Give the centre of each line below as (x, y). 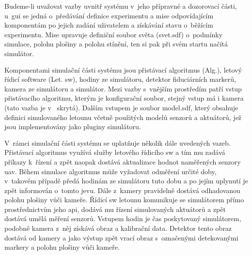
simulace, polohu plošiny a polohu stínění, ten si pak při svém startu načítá (116, 44)
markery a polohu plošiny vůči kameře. (62, 247)
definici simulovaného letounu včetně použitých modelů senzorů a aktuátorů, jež (123, 117)
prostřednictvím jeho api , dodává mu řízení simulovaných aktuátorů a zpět (115, 209)
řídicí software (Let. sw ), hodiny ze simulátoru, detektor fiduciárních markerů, (120, 79)
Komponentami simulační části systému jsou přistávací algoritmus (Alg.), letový (123, 69)
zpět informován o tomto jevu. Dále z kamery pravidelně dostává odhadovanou (122, 190)
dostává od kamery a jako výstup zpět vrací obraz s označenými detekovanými (121, 237)
